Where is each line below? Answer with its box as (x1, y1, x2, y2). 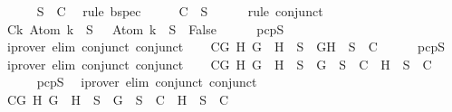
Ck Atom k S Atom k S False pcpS (6, 19, 284, 38)
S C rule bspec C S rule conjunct (36, 2, 323, 20)
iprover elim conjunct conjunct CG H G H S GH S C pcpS (6, 37, 446, 56)
